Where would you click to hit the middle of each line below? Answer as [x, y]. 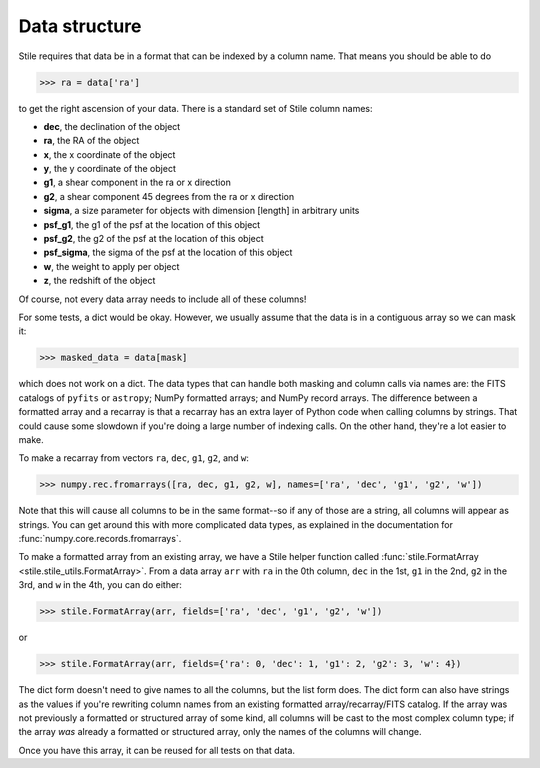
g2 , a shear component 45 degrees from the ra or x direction [169, 196]
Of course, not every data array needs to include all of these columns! [162, 299]
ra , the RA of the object [91, 141]
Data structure [80, 26]
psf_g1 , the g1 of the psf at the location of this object [152, 224]
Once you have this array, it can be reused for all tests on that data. [156, 750]
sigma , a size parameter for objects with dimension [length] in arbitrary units [201, 211]
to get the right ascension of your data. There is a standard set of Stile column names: [195, 108]
